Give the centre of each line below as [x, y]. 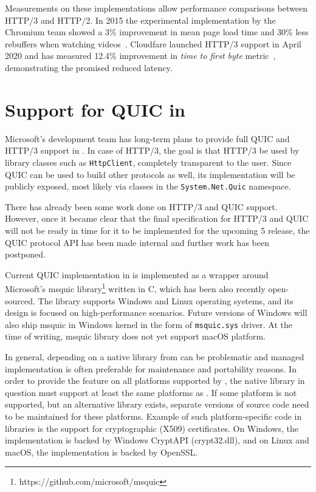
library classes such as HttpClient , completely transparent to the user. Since [148, 162]
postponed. [25, 254]
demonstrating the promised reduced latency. [89, 67]
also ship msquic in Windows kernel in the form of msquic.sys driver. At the [149, 324]
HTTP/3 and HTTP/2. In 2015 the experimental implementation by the [140, 20]
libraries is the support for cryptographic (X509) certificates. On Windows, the [152, 428]
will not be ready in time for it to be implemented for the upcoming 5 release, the [157, 230]
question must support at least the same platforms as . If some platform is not [151, 392]
